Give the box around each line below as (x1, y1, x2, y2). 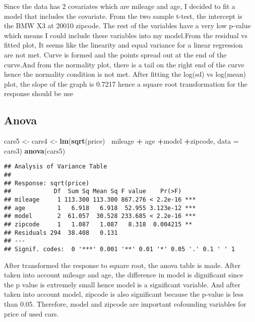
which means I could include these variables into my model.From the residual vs (4, 30, 248, 40)
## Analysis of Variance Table (4, 163, 107, 170)
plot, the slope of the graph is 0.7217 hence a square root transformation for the (4, 78, 248, 89)
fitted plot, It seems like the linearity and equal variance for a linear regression (4, 40, 243, 50)
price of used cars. (4, 308, 59, 319)
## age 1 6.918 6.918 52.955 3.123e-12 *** (4, 204, 196, 212)
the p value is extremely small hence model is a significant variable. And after (4, 279, 241, 289)
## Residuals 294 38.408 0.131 (4, 229, 118, 236)
